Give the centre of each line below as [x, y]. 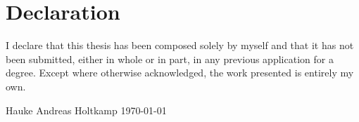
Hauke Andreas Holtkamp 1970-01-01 [86, 110]
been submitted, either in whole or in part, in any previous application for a [170, 59]
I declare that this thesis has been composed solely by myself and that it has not [180, 45]
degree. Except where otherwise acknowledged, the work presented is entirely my [180, 73]
